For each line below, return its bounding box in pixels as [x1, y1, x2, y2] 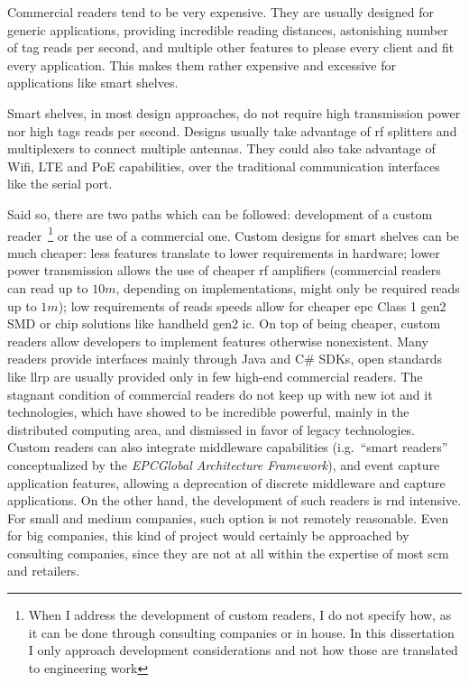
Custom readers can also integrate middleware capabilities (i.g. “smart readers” [7, 438, 448, 457]
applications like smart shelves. [7, 73, 179, 92]
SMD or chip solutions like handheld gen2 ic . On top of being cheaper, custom [7, 314, 441, 333]
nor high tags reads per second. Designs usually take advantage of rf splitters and [7, 121, 457, 140]
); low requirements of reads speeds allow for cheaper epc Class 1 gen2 [58, 296, 446, 315]
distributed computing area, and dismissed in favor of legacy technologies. [7, 420, 416, 438]
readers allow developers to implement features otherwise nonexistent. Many [7, 331, 428, 350]
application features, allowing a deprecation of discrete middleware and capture [7, 473, 446, 492]
